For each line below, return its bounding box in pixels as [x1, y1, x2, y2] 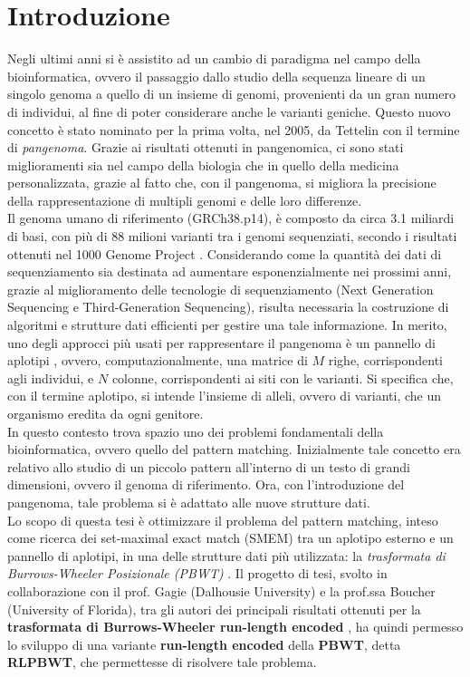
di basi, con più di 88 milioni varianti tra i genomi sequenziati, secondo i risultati [7, 227, 457, 246]
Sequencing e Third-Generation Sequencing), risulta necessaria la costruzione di [7, 297, 449, 316]
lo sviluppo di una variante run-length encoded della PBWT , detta [7, 634, 401, 653]
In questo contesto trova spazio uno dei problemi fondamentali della [7, 421, 384, 440]
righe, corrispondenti [328, 351, 443, 370]
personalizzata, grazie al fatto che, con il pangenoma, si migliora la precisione [7, 173, 436, 192]
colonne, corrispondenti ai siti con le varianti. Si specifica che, [111, 368, 454, 387]
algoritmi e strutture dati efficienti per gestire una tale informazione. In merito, [7, 315, 447, 334]
